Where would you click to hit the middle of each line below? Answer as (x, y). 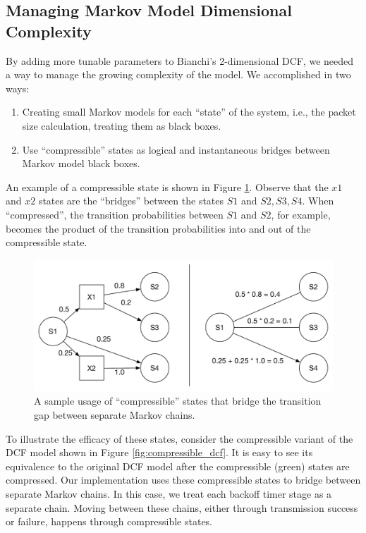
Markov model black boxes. (81, 163)
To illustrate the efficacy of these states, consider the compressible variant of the (179, 438)
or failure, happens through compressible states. (109, 521)
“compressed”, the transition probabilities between (115, 214)
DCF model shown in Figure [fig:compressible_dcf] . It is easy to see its (159, 452)
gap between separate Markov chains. (115, 415)
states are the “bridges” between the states (131, 201)
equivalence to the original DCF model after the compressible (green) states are (178, 466)
